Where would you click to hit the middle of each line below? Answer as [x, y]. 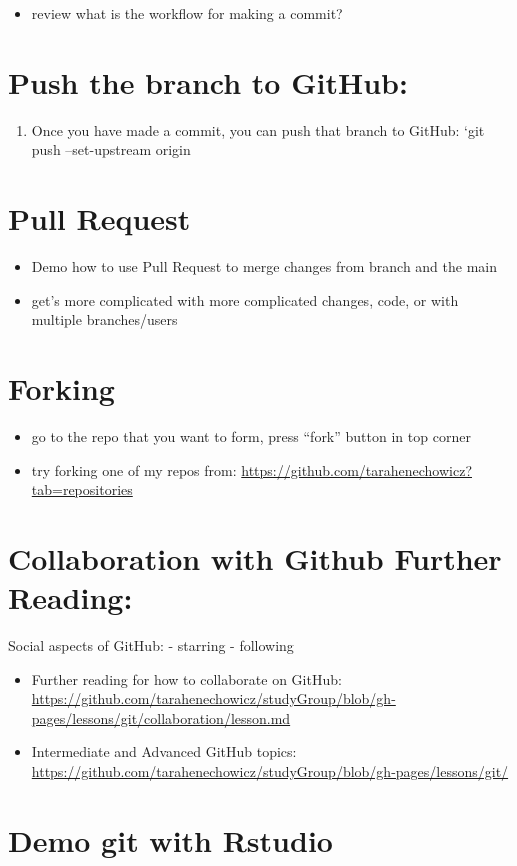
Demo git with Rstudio [170, 839]
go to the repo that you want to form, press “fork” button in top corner [251, 435]
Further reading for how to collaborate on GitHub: [186, 678]
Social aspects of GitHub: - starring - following [151, 645]
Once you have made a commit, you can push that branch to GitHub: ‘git [258, 129]
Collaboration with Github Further [255, 557]
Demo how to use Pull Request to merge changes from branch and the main [264, 266]
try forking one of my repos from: [134, 469]
